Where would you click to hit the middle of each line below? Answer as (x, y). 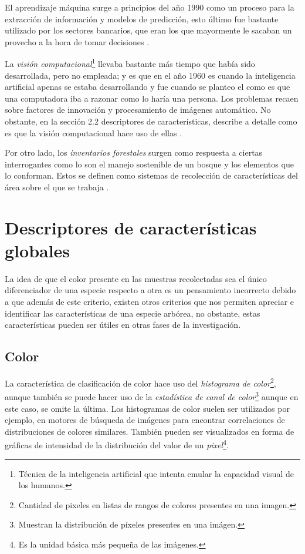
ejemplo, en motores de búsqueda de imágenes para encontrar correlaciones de (145, 420)
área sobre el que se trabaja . (57, 187)
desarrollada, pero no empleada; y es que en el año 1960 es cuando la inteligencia (150, 75)
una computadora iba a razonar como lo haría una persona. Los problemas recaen (152, 98)
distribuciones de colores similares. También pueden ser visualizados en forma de (150, 431)
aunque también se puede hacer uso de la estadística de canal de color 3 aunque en (152, 396)
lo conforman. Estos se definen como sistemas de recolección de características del (151, 175)
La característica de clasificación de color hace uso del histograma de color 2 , (140, 382)
